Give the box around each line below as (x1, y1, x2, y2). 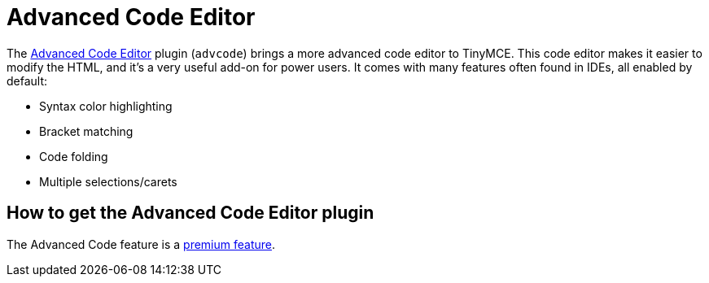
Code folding (39, 149, 108, 163)
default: (7, 73, 48, 88)
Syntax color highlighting (39, 98, 173, 113)
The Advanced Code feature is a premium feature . (7, 237, 276, 251)
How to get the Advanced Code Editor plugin (7, 202, 374, 224)
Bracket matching (39, 124, 133, 138)
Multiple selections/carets (39, 174, 177, 189)
